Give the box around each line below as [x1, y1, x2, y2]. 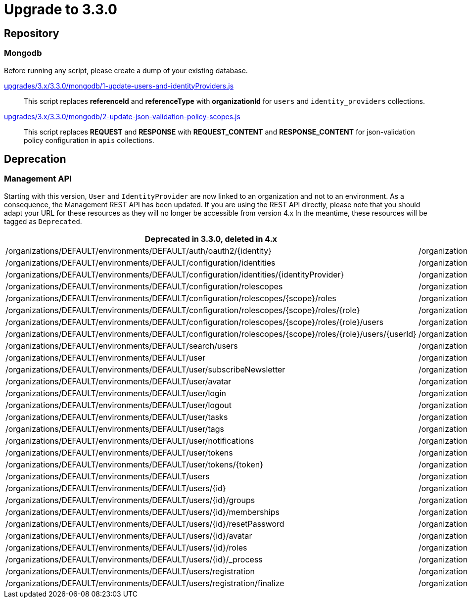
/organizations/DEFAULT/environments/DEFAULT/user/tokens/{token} [5, 459, 263, 469]
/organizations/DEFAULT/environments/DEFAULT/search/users [5, 340, 238, 351]
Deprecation [4, 152, 66, 165]
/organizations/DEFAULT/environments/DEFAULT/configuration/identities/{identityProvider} [5, 269, 344, 279]
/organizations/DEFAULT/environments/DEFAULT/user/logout [5, 400, 232, 410]
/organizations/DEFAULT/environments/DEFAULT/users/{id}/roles [5, 542, 247, 553]
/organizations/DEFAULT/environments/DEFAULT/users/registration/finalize [5, 578, 284, 588]
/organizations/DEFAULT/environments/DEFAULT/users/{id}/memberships [5, 507, 280, 517]
